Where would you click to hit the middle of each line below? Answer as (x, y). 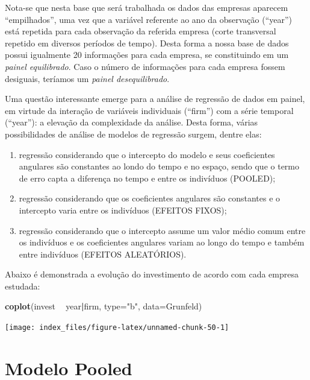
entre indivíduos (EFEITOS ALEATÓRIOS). (103, 254)
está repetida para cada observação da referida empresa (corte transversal (141, 31)
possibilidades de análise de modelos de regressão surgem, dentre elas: (133, 134)
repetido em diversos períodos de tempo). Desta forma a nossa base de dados (147, 43)
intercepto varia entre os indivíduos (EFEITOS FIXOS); (123, 210)
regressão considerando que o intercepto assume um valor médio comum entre (162, 230)
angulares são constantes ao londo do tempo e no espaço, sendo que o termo (159, 166)
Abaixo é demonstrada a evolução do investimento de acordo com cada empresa (152, 274)
